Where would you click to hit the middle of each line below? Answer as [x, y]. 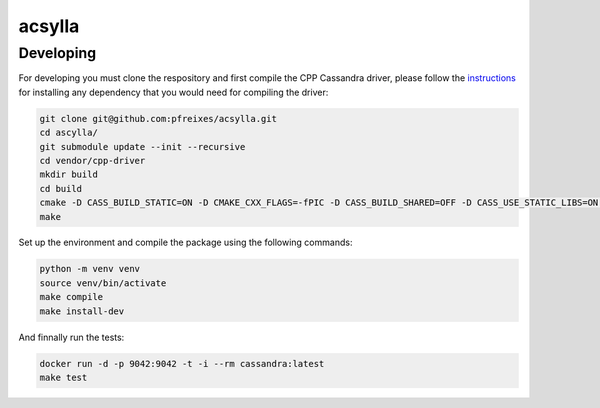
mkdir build [69, 174]
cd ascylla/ [69, 133]
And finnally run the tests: [71, 337]
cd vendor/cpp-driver [92, 160]
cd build [61, 188]
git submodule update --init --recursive [142, 146]
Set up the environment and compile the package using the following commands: [185, 242]
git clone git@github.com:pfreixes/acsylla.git [158, 118]
